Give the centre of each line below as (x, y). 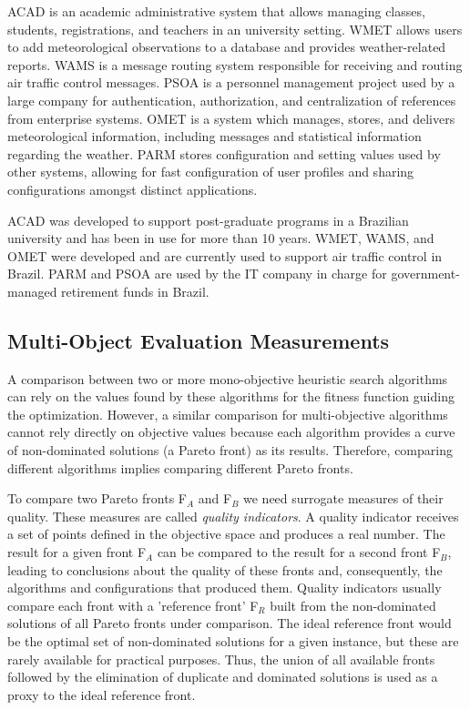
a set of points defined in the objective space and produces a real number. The (226, 534)
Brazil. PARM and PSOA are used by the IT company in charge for (197, 274)
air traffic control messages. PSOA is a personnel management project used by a (231, 82)
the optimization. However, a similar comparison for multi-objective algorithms (228, 414)
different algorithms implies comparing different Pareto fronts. (180, 467)
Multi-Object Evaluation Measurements (199, 340)
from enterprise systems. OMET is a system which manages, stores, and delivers (231, 118)
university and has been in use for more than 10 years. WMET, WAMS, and (221, 238)
